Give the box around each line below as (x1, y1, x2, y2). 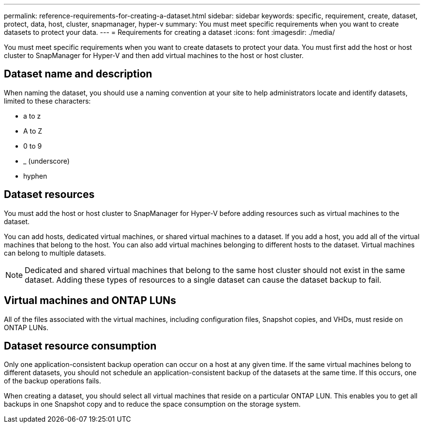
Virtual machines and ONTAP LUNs (4, 294, 176, 307)
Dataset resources (4, 188, 95, 201)
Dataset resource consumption (4, 339, 157, 352)
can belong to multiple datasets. (4, 248, 106, 257)
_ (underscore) (23, 156, 70, 165)
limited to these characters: (4, 96, 91, 105)
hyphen (23, 171, 47, 180)
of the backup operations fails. (4, 377, 101, 385)
